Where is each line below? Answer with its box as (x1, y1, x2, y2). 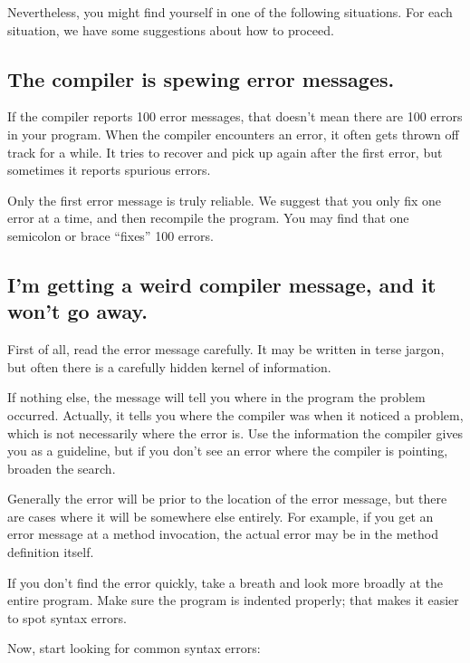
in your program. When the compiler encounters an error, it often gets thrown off (7, 124, 459, 143)
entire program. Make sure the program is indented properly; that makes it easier (7, 591, 459, 610)
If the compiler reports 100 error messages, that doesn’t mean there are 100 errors (7, 107, 463, 126)
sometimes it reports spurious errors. (7, 160, 211, 179)
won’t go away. (7, 297, 148, 325)
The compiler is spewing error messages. (7, 64, 395, 92)
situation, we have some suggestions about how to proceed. (7, 20, 334, 39)
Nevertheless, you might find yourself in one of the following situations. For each (7, 3, 453, 21)
